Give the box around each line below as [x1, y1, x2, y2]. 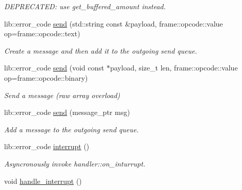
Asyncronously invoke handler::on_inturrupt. [4, 158, 145, 169]
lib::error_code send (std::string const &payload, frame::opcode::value [4, 18, 223, 29]
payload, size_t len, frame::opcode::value [110, 62, 238, 73]
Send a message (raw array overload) [4, 89, 120, 100]
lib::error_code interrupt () [4, 141, 90, 152]
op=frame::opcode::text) [4, 28, 80, 39]
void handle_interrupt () [4, 175, 82, 186]
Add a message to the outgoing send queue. [4, 124, 139, 134]
